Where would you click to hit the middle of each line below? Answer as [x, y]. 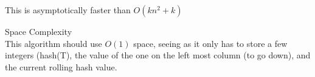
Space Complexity [39, 31]
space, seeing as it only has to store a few [210, 43]
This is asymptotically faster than [68, 10]
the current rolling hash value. [61, 66]
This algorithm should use [54, 43]
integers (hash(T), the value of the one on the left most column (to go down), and [158, 55]
